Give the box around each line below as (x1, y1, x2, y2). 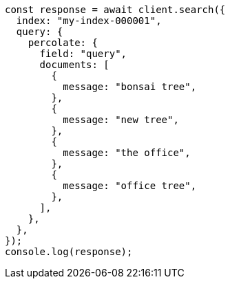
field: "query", (39, 48, 127, 59)
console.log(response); (5, 246, 133, 257)
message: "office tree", (63, 180, 197, 191)
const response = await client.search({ (5, 4, 226, 15)
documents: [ (39, 59, 109, 70)
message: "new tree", (63, 114, 179, 125)
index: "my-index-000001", (16, 15, 162, 26)
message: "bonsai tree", (63, 81, 197, 92)
